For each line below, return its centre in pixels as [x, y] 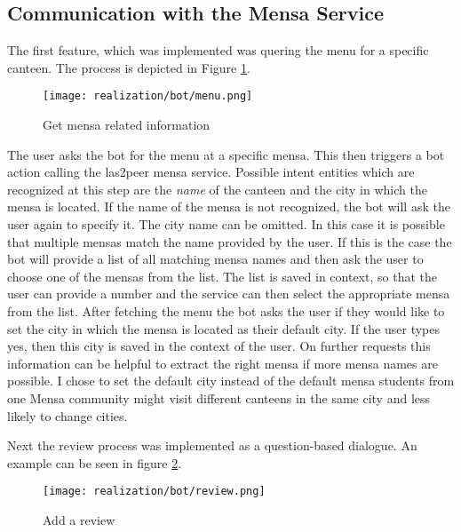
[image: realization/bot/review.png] [154, 492]
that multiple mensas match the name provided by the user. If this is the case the [230, 241]
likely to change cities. [68, 415]
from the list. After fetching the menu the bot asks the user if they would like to [226, 310]
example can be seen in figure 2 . [95, 462]
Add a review [79, 519]
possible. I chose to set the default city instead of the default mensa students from [231, 381]
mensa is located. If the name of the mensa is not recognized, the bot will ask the [229, 206]
